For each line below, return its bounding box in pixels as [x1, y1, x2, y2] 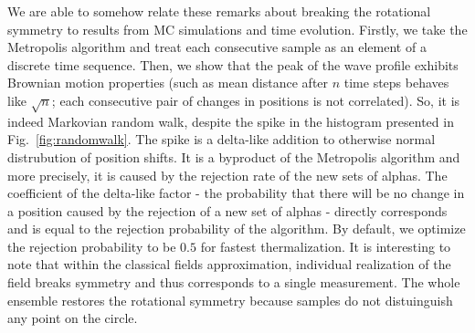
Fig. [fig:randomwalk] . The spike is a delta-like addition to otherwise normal [7, 130, 436, 149]
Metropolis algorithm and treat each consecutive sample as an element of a [7, 37, 427, 57]
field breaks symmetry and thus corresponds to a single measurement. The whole [7, 273, 460, 292]
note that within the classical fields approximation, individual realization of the [7, 255, 451, 274]
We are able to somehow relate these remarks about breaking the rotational [7, 2, 431, 20]
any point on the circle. [7, 308, 138, 328]
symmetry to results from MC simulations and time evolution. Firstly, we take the [7, 19, 468, 38]
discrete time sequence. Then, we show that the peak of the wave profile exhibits [7, 55, 459, 74]
